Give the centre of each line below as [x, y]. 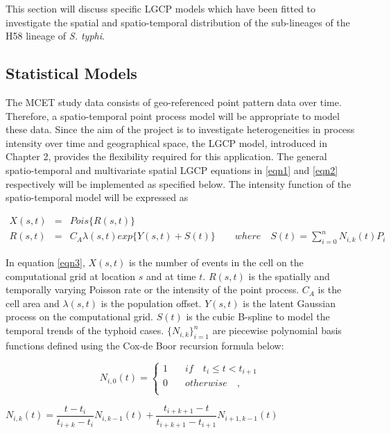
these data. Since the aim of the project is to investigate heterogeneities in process [180, 129]
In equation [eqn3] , [45, 262]
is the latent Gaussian [289, 303]
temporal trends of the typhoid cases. [85, 330]
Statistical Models [71, 73]
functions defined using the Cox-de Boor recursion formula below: [145, 345]
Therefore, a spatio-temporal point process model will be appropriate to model [173, 115]
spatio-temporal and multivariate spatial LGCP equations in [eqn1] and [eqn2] [172, 170]
